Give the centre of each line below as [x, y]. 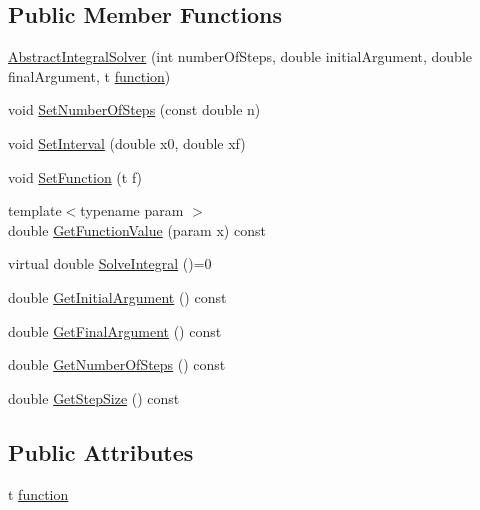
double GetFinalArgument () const [115, 330]
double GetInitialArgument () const [117, 296]
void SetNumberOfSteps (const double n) [134, 109]
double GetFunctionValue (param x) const [137, 229]
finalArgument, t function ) [89, 75]
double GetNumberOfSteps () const [117, 364]
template [35, 210]
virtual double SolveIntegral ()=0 [110, 263]
